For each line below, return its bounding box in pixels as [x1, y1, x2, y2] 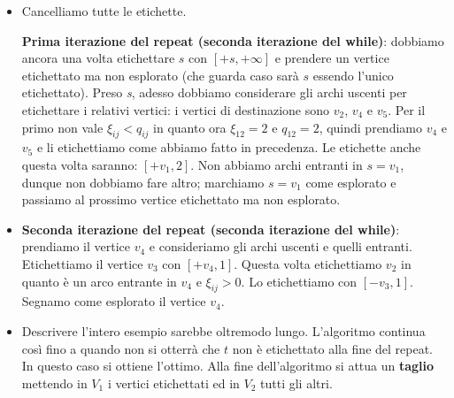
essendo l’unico [312, 65, 394, 84]
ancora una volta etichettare [21, 49, 175, 67]
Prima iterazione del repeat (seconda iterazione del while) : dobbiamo [21, 31, 444, 50]
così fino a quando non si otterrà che [21, 339, 220, 357]
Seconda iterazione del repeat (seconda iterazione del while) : [21, 219, 400, 238]
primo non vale [21, 118, 104, 136]
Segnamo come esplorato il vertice [21, 292, 206, 310]
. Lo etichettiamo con [241, 272, 358, 290]
